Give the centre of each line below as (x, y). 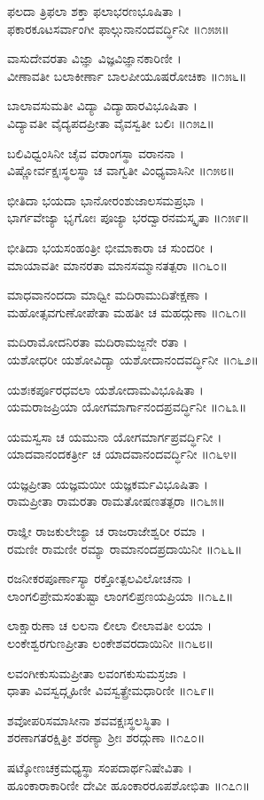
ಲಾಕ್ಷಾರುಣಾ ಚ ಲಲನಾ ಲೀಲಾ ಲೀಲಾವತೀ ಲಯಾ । (109, 625)
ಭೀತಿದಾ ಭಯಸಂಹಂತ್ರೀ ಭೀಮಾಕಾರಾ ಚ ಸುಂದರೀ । (111, 247)
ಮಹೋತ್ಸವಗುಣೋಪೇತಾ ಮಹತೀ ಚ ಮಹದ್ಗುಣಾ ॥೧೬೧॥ (127, 312)
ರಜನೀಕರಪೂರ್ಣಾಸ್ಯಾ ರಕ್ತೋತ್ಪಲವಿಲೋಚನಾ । (100, 578)
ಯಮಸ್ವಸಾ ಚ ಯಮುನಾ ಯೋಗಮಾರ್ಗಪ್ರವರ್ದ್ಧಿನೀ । (115, 436)
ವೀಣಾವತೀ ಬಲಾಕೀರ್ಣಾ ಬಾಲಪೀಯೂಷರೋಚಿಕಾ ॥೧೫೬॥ (127, 75)
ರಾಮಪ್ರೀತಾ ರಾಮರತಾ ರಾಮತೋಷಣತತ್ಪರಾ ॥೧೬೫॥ (116, 501)
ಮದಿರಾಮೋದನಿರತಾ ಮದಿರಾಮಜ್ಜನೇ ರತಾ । (97, 342)
